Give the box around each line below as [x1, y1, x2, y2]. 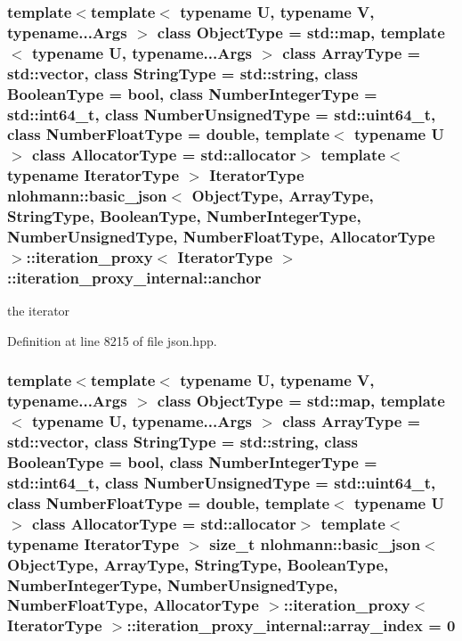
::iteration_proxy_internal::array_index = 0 [126, 614, 456, 637]
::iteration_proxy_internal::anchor [7, 266, 262, 288]
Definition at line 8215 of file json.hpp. [7, 331, 217, 349]
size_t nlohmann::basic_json [209, 532, 421, 555]
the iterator [7, 301, 70, 320]
